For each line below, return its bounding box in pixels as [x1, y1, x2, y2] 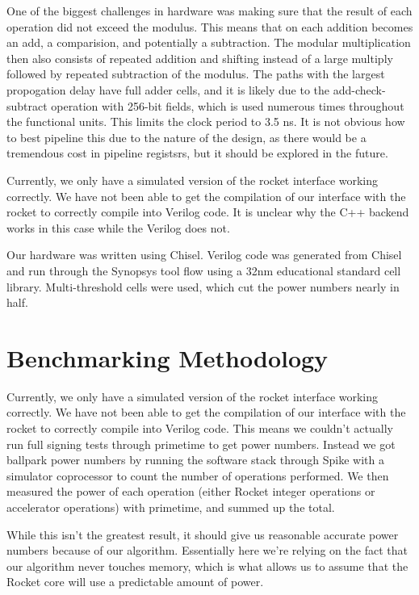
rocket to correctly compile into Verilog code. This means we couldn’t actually [6, 420, 393, 436]
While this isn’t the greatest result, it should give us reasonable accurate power [6, 526, 399, 543]
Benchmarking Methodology [6, 341, 329, 374]
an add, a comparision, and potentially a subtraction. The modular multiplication [6, 34, 411, 51]
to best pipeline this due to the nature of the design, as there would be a [6, 128, 367, 145]
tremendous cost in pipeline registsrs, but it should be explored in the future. [6, 145, 388, 161]
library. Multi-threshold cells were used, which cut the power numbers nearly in [6, 278, 400, 295]
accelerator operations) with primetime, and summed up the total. [6, 498, 335, 515]
